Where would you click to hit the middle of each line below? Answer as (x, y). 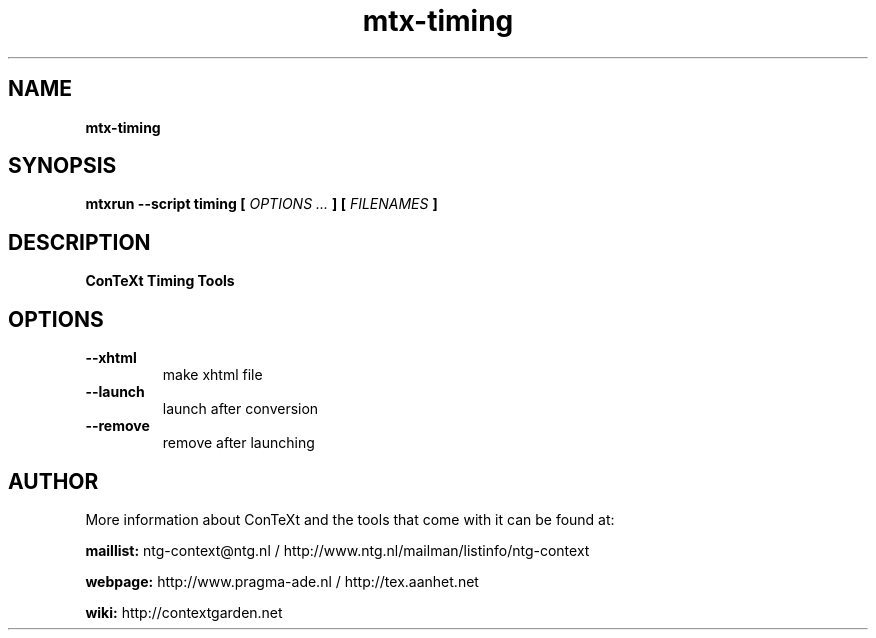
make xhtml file (212, 375)
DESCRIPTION (79, 242)
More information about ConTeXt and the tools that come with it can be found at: (350, 519)
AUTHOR (53, 481)
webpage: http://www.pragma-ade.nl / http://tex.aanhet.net (282, 581)
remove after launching (238, 443)
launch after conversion (240, 409)
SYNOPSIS (62, 166)
